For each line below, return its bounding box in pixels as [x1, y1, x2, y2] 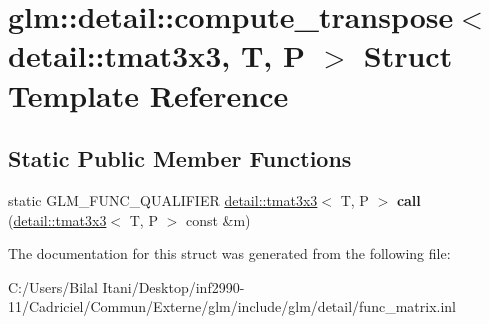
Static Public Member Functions [8, 143, 352, 174]
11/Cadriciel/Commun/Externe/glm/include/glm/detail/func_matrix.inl [8, 296, 456, 317]
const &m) [185, 209, 251, 230]
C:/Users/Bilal [8, 276, 98, 297]
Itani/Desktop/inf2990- [102, 276, 245, 297]
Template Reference [8, 74, 289, 115]
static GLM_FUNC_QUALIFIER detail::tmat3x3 [8, 189, 318, 210]
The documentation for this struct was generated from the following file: [8, 243, 451, 264]
